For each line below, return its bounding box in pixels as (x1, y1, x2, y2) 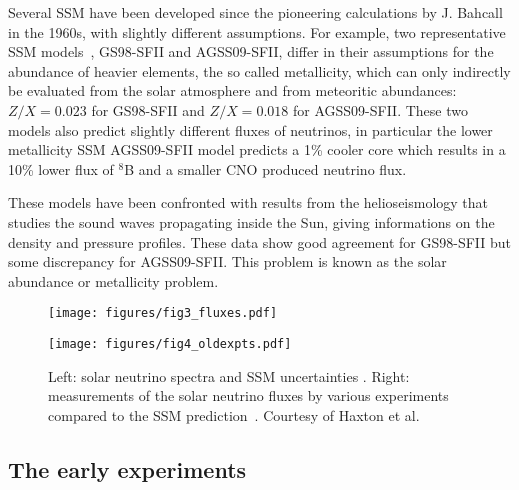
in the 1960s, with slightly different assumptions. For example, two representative (8, 21, 506, 42)
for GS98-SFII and (91, 99, 205, 120)
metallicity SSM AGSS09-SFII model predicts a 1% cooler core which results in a (8, 139, 506, 160)
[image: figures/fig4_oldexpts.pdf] (48, 336, 292, 351)
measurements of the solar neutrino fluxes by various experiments (48, 385, 449, 406)
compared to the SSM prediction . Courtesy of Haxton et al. (48, 404, 420, 425)
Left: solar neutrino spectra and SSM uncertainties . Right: (48, 365, 410, 386)
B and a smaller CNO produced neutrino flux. (124, 158, 407, 179)
